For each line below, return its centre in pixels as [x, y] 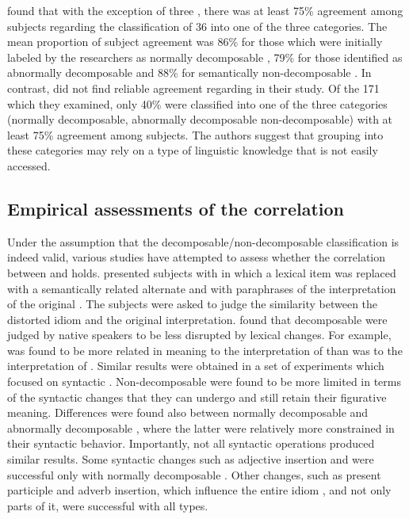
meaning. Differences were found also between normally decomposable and [188, 412]
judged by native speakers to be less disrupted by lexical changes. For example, [199, 335]
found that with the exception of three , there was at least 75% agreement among [205, 10]
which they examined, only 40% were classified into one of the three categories [197, 103]
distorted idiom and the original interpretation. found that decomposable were [197, 319]
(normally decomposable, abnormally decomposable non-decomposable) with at [200, 119]
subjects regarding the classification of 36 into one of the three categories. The [197, 26]
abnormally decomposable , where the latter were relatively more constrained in [201, 427]
